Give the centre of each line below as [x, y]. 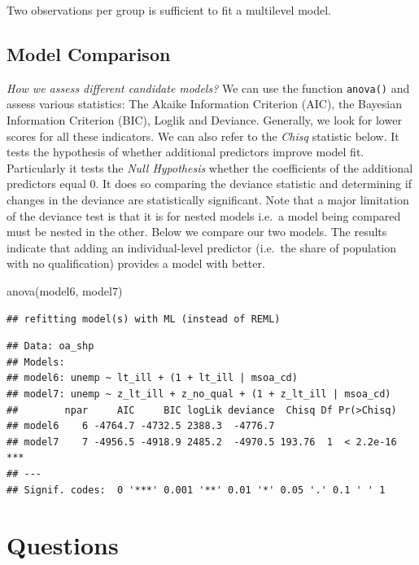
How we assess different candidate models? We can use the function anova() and [208, 88]
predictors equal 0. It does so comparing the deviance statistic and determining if [209, 184]
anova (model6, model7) [65, 290]
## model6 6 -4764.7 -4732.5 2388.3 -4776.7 [141, 426]
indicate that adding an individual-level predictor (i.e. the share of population [202, 247]
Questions [63, 545]
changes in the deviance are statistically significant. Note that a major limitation [208, 200]
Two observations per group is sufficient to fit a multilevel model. [169, 10]
